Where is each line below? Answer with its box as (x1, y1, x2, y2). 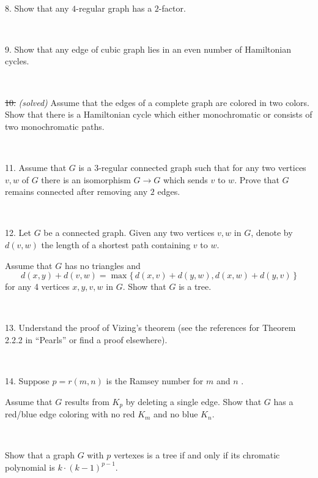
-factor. (158, 1, 186, 14)
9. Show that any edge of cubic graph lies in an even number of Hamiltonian (5, 42, 292, 55)
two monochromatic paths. (5, 120, 105, 132)
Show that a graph (5, 449, 75, 461)
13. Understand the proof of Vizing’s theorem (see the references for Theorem (5, 321, 296, 334)
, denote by (251, 226, 293, 239)
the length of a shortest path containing (41, 238, 191, 251)
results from (64, 395, 109, 408)
